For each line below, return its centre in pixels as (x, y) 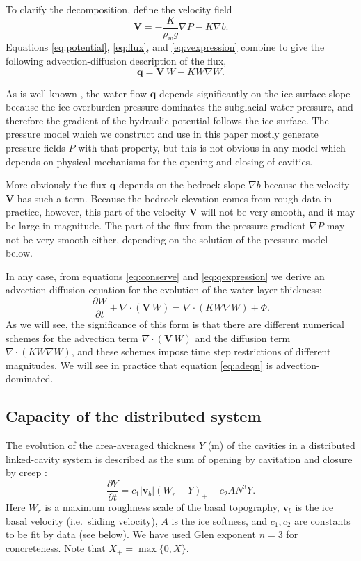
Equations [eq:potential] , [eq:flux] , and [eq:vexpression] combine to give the (165, 47)
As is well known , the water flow (77, 93)
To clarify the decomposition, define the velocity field (119, 9)
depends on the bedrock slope (182, 185)
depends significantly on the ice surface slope (255, 93)
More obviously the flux (56, 185)
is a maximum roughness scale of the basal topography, (162, 507)
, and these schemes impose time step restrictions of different (201, 351)
